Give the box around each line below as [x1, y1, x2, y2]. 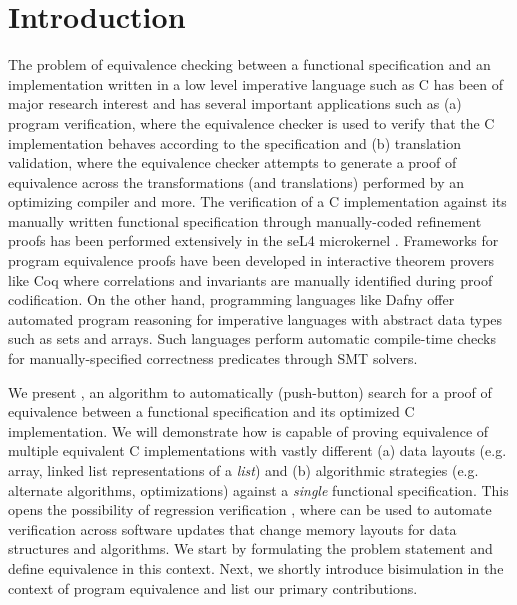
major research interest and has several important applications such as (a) [8, 93, 462, 114]
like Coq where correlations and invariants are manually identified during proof [8, 269, 493, 290]
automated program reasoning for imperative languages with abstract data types [8, 308, 503, 329]
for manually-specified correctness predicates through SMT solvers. [8, 348, 418, 369]
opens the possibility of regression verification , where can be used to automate [8, 499, 492, 520]
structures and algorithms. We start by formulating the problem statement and [8, 538, 493, 559]
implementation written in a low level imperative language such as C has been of [8, 73, 503, 94]
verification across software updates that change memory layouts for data [8, 518, 457, 539]
